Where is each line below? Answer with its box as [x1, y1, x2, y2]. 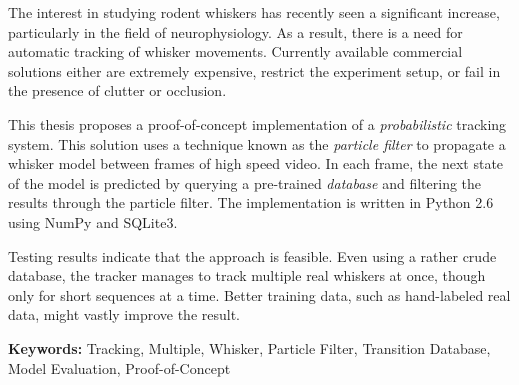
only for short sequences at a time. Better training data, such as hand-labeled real [8, 284, 511, 305]
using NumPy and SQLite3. [8, 211, 178, 232]
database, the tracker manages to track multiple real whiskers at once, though [8, 265, 486, 286]
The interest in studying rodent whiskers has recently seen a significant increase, [8, 2, 500, 22]
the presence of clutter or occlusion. [8, 80, 227, 101]
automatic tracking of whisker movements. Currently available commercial [8, 41, 463, 62]
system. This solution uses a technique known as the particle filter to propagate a [8, 133, 506, 154]
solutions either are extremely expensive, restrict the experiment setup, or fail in [8, 60, 501, 81]
